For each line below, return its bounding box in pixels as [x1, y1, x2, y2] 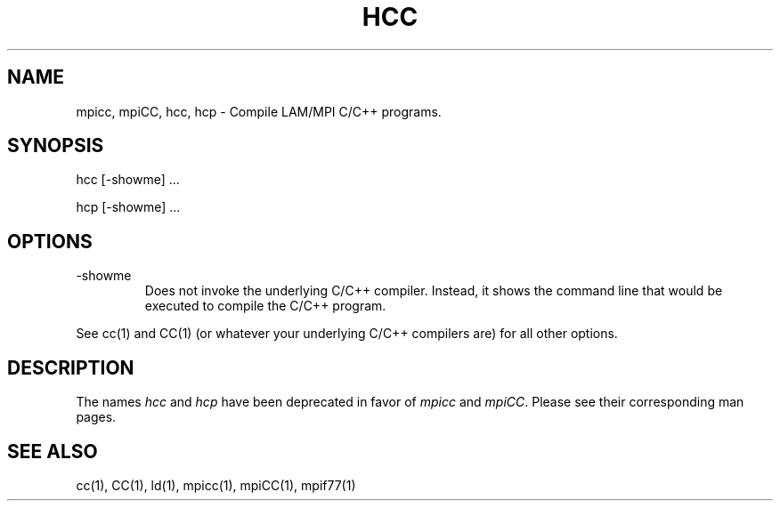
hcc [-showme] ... [76, 172, 180, 188]
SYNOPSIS [7, 134, 104, 157]
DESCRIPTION [7, 356, 134, 379]
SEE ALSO [7, 439, 98, 463]
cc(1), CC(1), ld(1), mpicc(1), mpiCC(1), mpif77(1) [76, 477, 356, 493]
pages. [76, 409, 117, 425]
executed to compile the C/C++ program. [144, 298, 386, 314]
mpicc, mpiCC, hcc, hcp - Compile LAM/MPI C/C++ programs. [76, 103, 442, 119]
